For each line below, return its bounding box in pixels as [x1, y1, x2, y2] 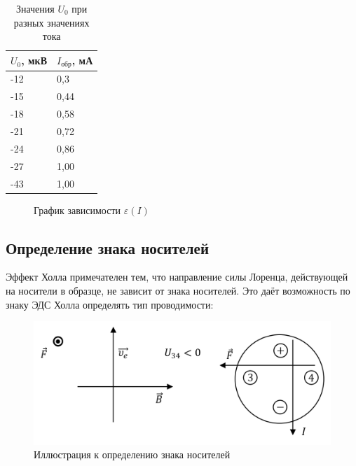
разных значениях [13, 15, 90, 29]
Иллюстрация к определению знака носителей [34, 447, 231, 462]
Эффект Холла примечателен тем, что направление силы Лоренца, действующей [6, 269, 348, 284]
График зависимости [34, 202, 121, 217]
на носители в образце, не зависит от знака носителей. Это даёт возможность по [6, 283, 350, 298]
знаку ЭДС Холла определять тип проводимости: [6, 297, 214, 311]
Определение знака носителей [6, 236, 209, 258]
